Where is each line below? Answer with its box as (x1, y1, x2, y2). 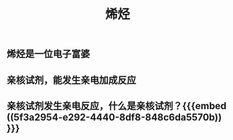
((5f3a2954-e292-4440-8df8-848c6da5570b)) (6, 111, 222, 123)
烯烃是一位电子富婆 (6, 48, 90, 60)
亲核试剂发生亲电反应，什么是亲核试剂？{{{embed (6, 99, 227, 112)
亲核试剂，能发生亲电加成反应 (6, 74, 137, 86)
